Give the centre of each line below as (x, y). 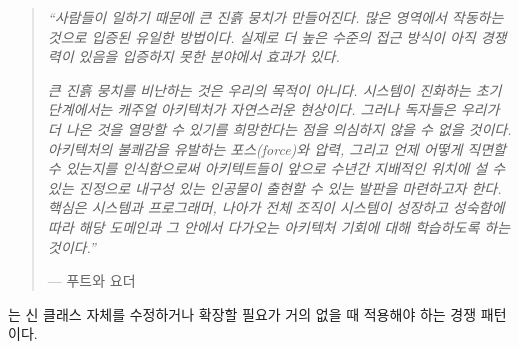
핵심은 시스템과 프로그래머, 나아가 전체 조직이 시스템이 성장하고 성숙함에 (276, 207)
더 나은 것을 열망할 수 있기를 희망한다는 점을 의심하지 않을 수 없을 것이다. (279, 128)
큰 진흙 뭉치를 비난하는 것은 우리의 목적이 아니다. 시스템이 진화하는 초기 (274, 89)
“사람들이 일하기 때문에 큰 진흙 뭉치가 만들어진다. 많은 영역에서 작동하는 (275, 17)
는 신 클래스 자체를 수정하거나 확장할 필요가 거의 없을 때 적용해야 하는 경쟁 (242, 313)
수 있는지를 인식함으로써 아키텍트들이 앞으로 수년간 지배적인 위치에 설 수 (276, 168)
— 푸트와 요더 (91, 280)
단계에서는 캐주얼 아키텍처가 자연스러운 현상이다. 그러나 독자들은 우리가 (273, 109)
